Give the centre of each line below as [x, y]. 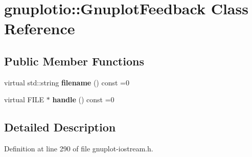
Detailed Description [60, 127]
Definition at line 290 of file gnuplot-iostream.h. [79, 149]
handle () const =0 [83, 99]
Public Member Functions [74, 61]
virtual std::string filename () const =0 [67, 82]
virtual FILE [24, 99]
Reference [40, 28]
